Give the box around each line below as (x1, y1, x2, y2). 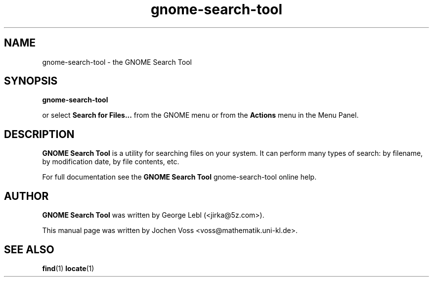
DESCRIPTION (4, 128, 75, 140)
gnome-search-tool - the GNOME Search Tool (42, 57, 192, 66)
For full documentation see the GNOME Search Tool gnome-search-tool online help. (42, 173, 317, 182)
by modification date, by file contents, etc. (42, 157, 179, 166)
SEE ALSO (4, 243, 54, 256)
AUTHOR (4, 189, 49, 202)
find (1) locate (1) (42, 264, 94, 273)
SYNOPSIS (4, 75, 58, 88)
